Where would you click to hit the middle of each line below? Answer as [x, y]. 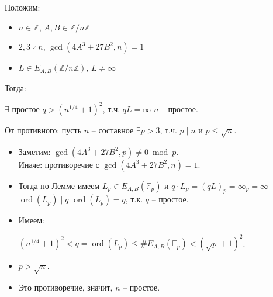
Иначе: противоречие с [59, 164]
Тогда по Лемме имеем [59, 185]
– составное [113, 129]
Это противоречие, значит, [65, 287]
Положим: [23, 7]
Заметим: [34, 151]
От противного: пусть [43, 129]
